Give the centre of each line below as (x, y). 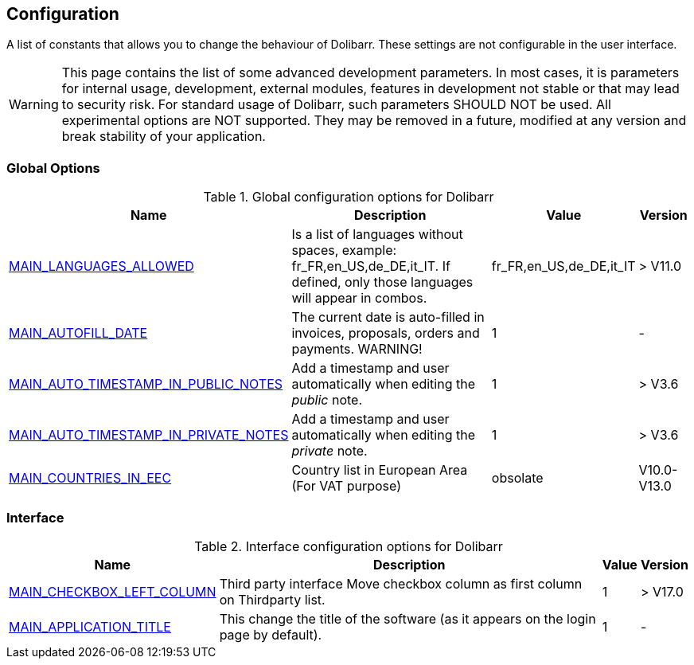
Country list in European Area (380, 470)
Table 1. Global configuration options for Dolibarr (349, 197)
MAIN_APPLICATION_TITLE (90, 626)
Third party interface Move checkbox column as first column (401, 583)
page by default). (271, 634)
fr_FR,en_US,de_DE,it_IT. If (371, 266)
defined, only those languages (382, 282)
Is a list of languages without (377, 235)
